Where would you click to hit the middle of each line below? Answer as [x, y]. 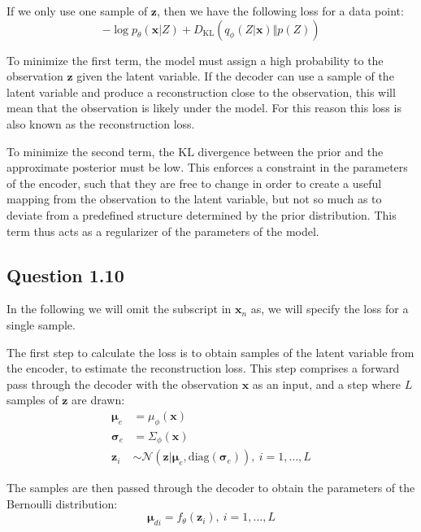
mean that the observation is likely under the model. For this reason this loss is [204, 108]
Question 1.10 [65, 275]
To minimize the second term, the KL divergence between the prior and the [195, 151]
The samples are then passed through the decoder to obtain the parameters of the [211, 488]
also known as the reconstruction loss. [101, 123]
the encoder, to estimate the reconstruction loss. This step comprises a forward [203, 368]
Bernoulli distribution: [62, 503]
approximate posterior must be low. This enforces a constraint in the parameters [207, 167]
